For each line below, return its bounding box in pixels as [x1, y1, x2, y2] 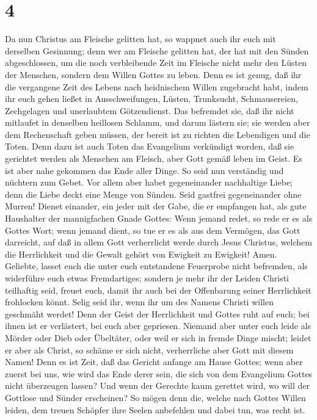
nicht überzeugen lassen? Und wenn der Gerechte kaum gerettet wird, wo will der [5, 379, 310, 392]
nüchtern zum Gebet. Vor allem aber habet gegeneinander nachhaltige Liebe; [5, 176, 293, 189]
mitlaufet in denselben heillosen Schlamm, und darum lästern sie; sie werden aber [5, 116, 310, 129]
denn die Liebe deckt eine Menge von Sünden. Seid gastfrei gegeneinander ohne [5, 187, 302, 200]
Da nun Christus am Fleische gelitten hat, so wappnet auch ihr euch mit [5, 32, 276, 45]
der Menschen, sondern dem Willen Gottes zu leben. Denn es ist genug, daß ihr [5, 68, 302, 81]
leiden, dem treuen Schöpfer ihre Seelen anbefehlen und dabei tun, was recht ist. [5, 403, 305, 416]
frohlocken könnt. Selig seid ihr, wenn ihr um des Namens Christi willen [5, 295, 274, 308]
